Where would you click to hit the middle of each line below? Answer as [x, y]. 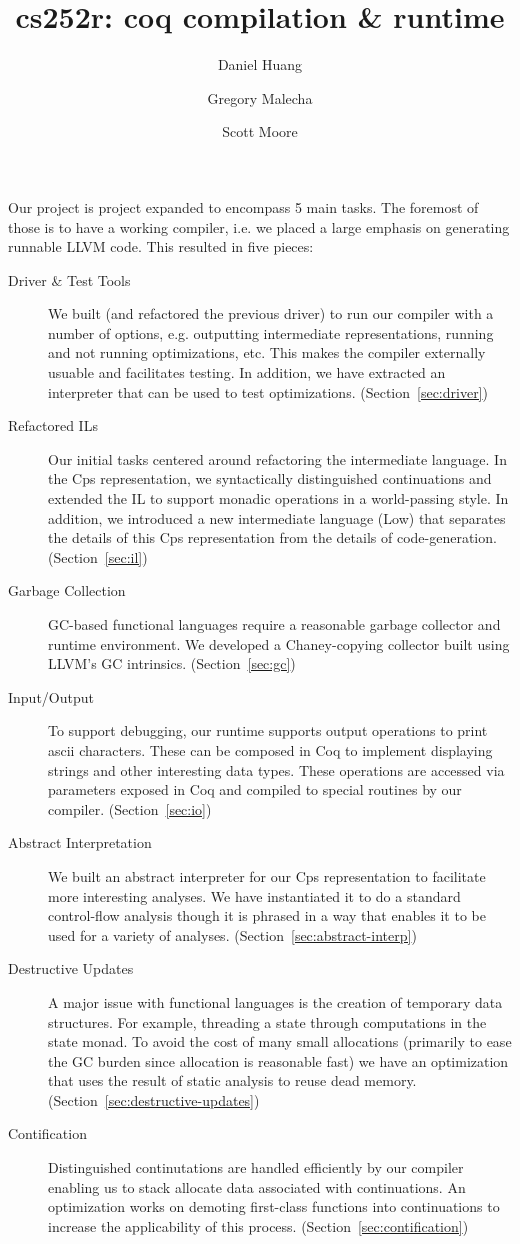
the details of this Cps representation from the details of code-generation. [272, 537]
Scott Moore [260, 131]
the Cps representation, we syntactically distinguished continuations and [270, 478]
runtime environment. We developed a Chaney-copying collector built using [279, 643]
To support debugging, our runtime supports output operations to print [268, 730]
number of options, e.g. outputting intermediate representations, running [271, 332]
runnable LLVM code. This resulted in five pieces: [161, 246]
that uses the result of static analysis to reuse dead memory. [232, 1080]
